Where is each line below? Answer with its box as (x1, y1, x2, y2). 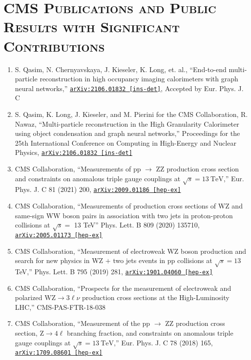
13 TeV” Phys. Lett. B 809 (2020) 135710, (74, 220, 200, 230)
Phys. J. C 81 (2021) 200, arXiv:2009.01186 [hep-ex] (15, 184, 181, 194)
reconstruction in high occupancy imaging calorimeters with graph (40, 74, 238, 84)
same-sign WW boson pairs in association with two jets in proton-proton (15, 210, 233, 220)
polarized (15, 292, 42, 303)
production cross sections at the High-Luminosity (82, 292, 230, 303)
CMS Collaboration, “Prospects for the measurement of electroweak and (15, 283, 231, 293)
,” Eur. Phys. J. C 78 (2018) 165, (114, 337, 213, 347)
